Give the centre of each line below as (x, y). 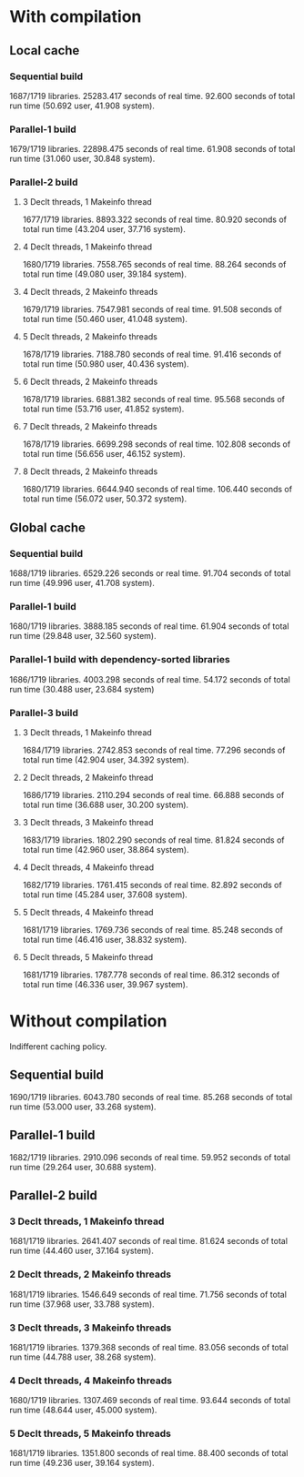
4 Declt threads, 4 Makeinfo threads (91, 1381)
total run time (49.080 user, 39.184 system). (104, 274)
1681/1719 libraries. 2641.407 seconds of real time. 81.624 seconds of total (149, 1241)
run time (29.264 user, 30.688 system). (83, 1167)
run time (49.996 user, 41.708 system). (82, 583)
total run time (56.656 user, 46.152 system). (104, 454)
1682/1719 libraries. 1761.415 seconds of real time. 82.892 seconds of (152, 885)
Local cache (45, 51)
